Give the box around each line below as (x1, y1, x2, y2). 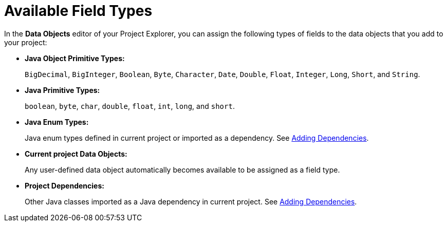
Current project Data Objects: (25, 149, 127, 158)
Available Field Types (4, 2, 153, 20)
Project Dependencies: (25, 181, 104, 190)
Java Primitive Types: (25, 85, 100, 95)
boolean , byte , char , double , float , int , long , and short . (25, 101, 235, 110)
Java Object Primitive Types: (25, 53, 125, 63)
